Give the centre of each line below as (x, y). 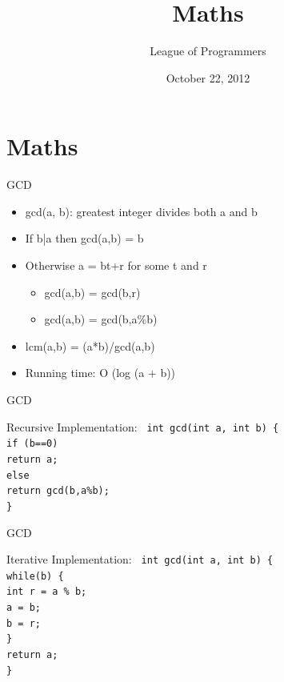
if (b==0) (32, 444)
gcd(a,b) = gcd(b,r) (92, 292)
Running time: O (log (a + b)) (100, 373)
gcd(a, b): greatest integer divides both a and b (141, 211)
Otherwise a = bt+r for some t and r (116, 265)
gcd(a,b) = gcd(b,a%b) (101, 319)
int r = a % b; (47, 592)
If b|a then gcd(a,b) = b (84, 238)
